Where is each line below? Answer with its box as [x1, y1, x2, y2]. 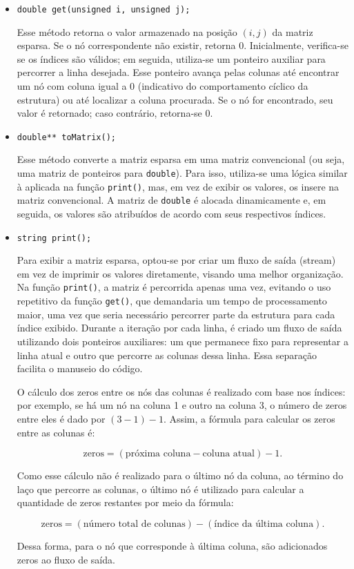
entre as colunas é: [17, 425, 95, 439]
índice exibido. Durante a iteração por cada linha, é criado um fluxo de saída [17, 320, 342, 335]
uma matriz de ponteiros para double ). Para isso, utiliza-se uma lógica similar [17, 166, 348, 180]
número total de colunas [83, 519, 186, 529]
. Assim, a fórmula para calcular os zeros [163, 411, 335, 425]
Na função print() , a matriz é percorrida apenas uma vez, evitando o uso [17, 280, 331, 294]
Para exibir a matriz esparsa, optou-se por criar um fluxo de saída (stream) [17, 253, 336, 267]
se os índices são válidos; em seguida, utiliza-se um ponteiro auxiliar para [17, 51, 326, 66]
